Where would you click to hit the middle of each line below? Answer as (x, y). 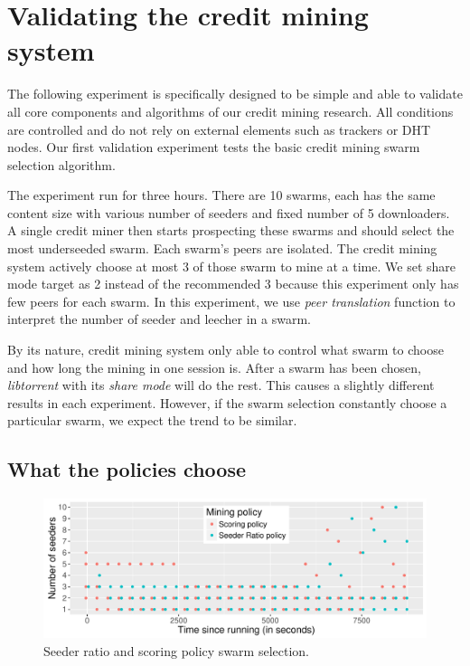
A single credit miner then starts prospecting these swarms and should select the (231, 230)
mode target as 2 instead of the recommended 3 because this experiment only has (233, 284)
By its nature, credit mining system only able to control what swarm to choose (226, 350)
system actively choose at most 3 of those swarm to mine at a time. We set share (232, 266)
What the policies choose (127, 469)
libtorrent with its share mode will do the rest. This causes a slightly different (221, 385)
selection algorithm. (61, 164)
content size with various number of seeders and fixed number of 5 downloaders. (229, 212)
